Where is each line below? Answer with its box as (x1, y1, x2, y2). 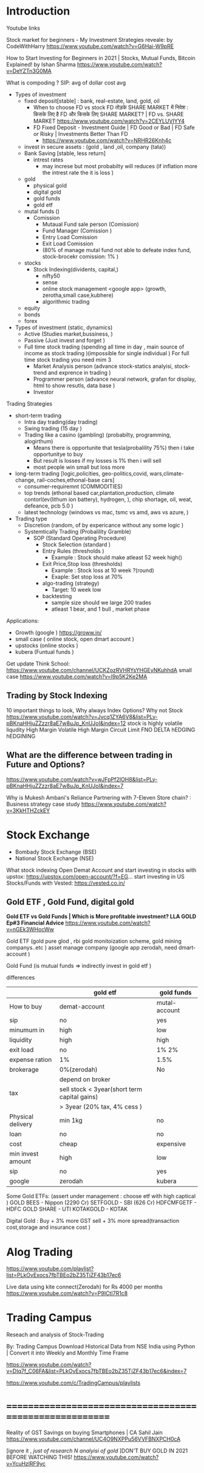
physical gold (33, 182, 67, 189)
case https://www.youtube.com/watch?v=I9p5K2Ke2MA (6, 673, 148, 680)
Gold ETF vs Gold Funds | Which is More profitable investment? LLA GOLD (6, 913, 197, 920)
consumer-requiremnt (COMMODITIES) (24, 483, 123, 490)
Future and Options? (6, 760, 85, 770)
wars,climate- (149, 469, 184, 477)
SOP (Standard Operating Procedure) (33, 534, 126, 542)
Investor (33, 388, 54, 395)
